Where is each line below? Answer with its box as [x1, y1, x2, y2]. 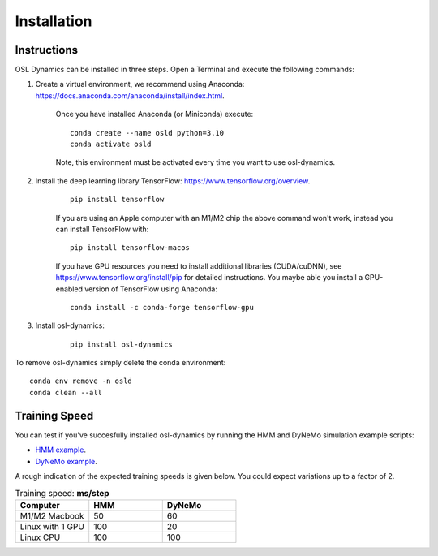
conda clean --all [29, 388, 103, 397]
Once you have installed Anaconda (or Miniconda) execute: [55, 110, 254, 119]
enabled [55, 284, 83, 294]
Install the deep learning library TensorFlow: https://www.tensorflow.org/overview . [35, 175, 311, 186]
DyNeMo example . [35, 456, 97, 466]
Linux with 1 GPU [19, 520, 85, 532]
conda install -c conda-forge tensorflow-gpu [70, 303, 255, 312]
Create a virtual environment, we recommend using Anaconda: [35, 80, 245, 89]
